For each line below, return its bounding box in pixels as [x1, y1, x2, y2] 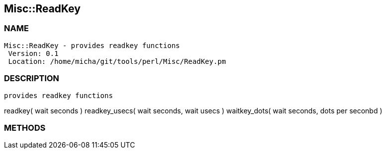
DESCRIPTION [4, 73, 60, 84]
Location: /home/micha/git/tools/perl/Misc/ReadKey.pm [8, 57, 226, 65]
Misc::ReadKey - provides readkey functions [4, 41, 180, 50]
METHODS [4, 122, 46, 133]
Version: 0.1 [8, 49, 59, 57]
